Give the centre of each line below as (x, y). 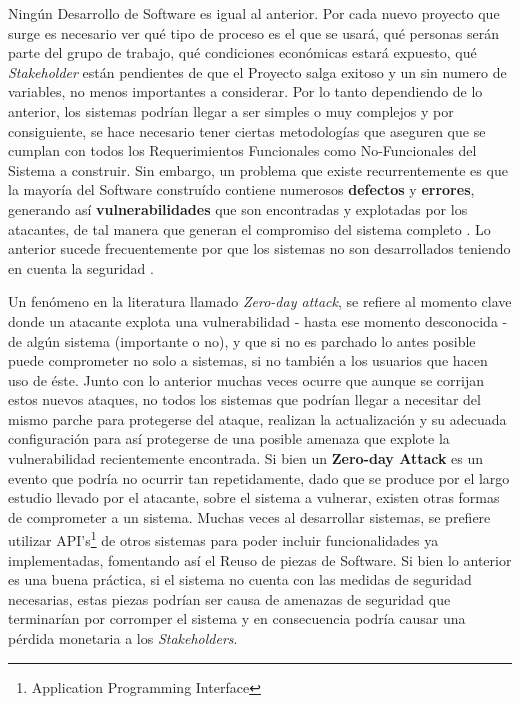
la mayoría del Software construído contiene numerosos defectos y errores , (241, 189)
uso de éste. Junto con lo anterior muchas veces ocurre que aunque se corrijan (246, 379)
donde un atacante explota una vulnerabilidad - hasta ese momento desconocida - (258, 320)
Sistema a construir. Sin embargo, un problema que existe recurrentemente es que (258, 169)
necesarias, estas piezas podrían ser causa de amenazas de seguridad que (229, 598)
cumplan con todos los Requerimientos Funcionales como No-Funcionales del (242, 150)
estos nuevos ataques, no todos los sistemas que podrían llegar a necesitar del (244, 399)
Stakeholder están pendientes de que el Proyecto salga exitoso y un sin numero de (257, 71)
